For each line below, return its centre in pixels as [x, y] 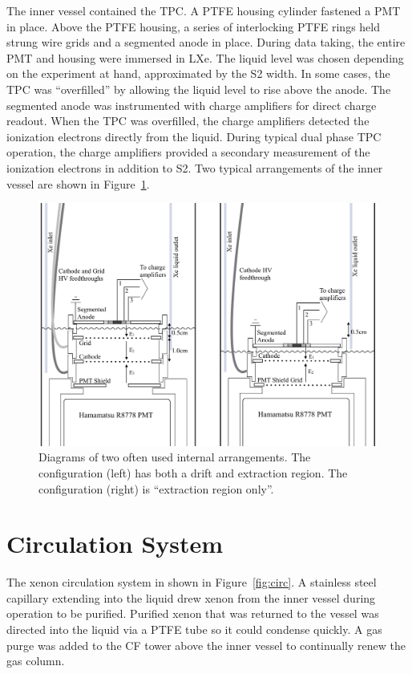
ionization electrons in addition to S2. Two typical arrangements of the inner [195, 167]
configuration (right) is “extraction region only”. [156, 488]
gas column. [36, 661]
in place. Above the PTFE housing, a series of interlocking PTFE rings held [193, 26]
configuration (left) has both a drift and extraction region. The [193, 472]
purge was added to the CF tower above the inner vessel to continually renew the [206, 645]
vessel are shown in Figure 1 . [78, 183]
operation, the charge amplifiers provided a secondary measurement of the [188, 152]
